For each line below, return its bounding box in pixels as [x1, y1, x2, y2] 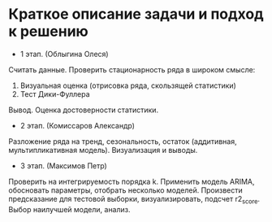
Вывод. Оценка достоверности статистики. [8, 105, 159, 115]
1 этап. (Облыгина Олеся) [19, 49, 109, 59]
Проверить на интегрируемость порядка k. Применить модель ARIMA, [8, 176, 255, 186]
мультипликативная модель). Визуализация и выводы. [8, 145, 198, 155]
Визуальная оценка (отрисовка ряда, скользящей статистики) [19, 81, 237, 90]
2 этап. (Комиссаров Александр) [19, 120, 136, 130]
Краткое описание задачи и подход [8, 5, 264, 24]
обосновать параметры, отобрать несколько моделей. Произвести [8, 185, 244, 195]
